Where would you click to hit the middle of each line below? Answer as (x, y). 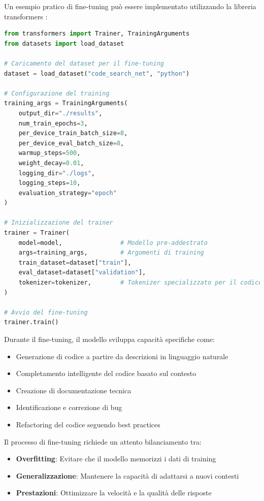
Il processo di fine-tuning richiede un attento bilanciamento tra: (103, 441)
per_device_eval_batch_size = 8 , (71, 143)
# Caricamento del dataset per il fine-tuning (84, 63)
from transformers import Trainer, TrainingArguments (97, 34)
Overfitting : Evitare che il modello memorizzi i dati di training (116, 459)
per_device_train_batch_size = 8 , (73, 133)
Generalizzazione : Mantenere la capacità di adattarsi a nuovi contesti (127, 475)
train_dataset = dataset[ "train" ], (75, 262)
